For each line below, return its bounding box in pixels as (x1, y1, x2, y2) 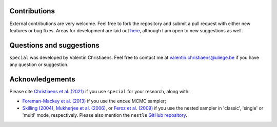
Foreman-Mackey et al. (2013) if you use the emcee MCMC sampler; (22, 98, 166, 104)
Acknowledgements (9, 75, 75, 84)
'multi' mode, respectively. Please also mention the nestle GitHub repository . (22, 112, 187, 118)
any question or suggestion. (9, 61, 69, 68)
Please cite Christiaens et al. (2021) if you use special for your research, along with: (9, 89, 190, 95)
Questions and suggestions (9, 41, 100, 50)
